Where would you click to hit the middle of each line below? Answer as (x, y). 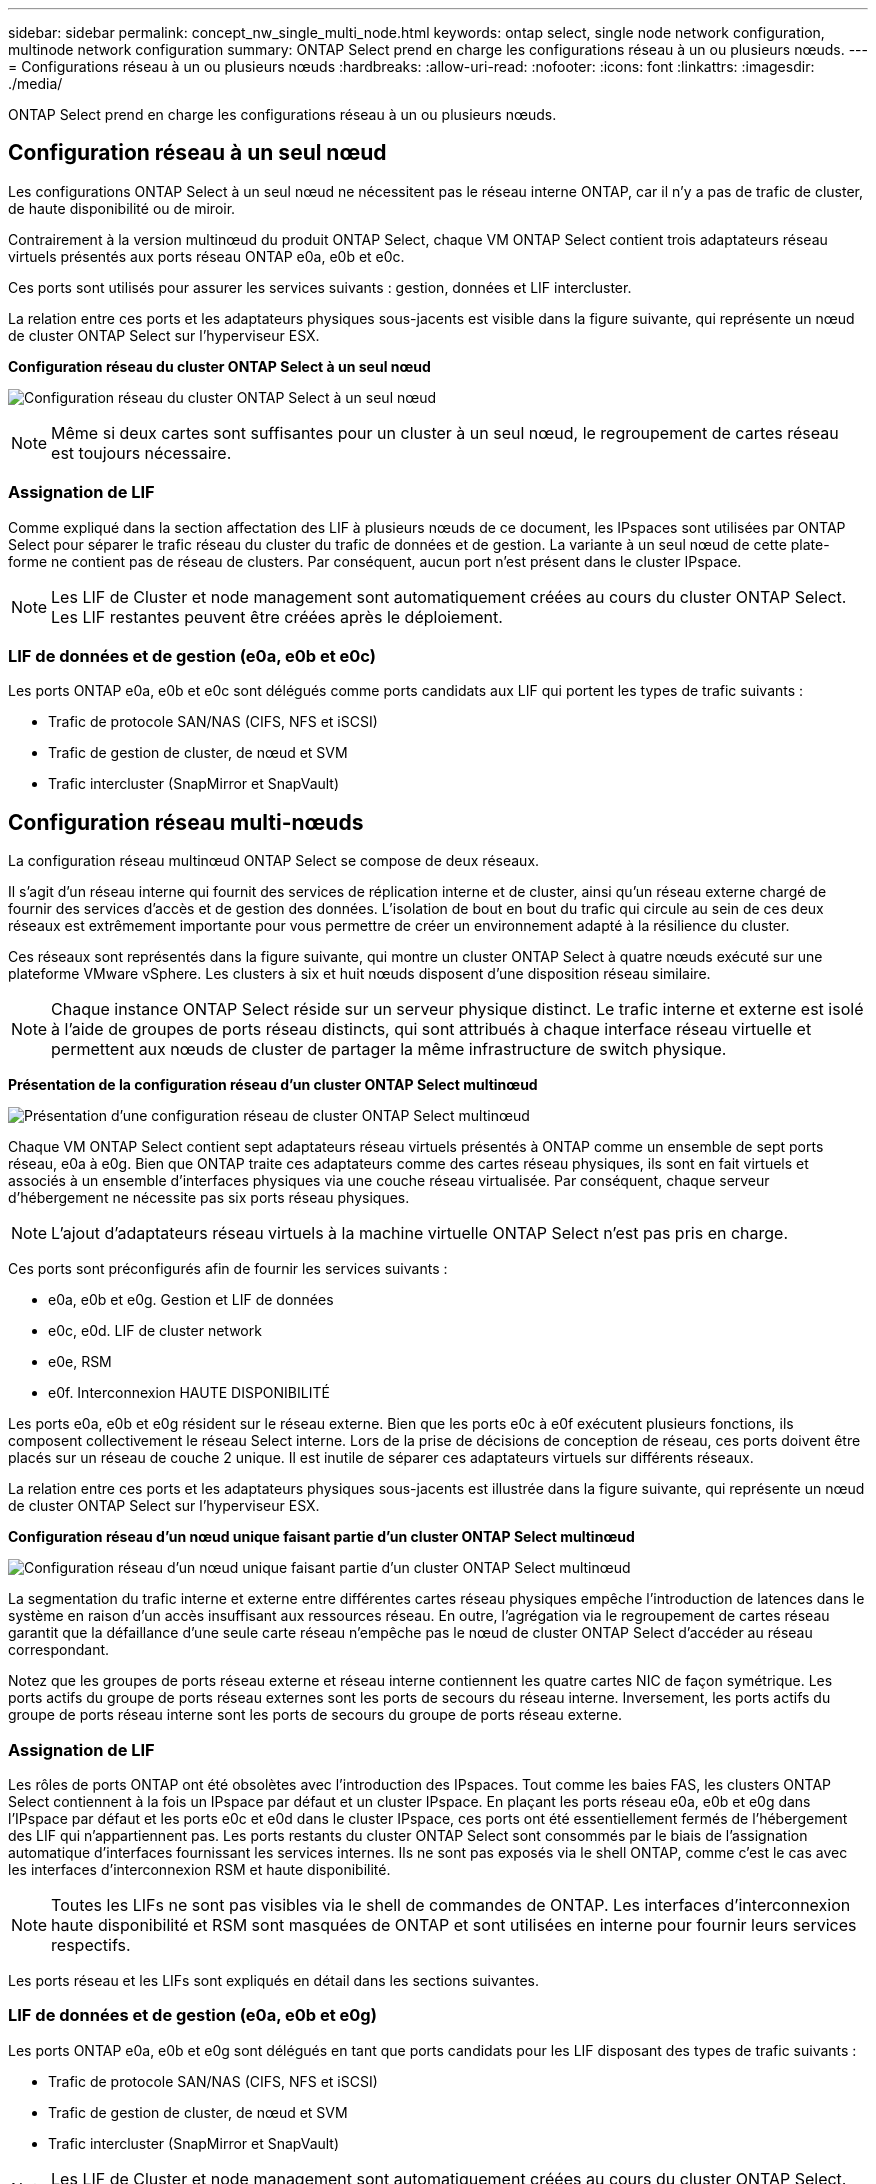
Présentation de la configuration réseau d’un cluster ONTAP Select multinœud (273, 1085)
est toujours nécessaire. (141, 452)
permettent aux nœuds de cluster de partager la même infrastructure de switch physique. (389, 1049)
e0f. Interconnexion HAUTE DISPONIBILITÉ (189, 1393)
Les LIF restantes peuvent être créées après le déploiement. (277, 616)
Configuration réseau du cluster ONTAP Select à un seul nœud (219, 366)
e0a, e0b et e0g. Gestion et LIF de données (191, 1300)
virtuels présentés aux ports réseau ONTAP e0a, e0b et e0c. (206, 256)
